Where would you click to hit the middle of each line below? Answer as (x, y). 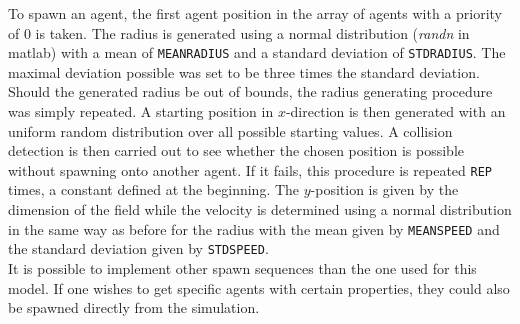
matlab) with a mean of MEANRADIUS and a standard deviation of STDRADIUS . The (257, 52)
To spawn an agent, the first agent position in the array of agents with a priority (255, 13)
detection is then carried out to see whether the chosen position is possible (236, 150)
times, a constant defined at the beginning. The (154, 189)
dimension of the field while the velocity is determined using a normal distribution (260, 209)
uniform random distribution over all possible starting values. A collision (230, 130)
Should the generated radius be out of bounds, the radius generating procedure (250, 91)
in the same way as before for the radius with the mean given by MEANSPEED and (254, 228)
